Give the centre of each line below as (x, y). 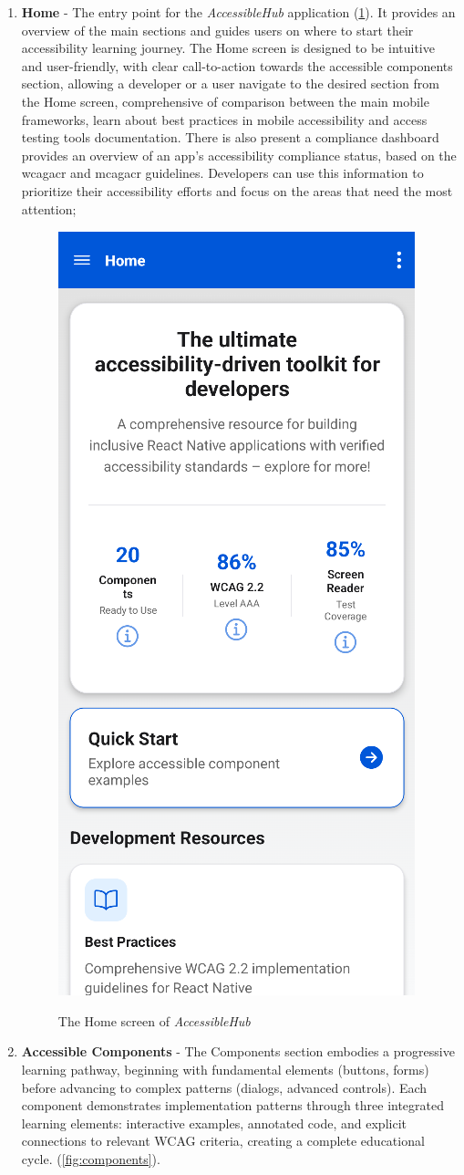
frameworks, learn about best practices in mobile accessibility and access (224, 119)
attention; (49, 208)
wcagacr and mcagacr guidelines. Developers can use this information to (222, 173)
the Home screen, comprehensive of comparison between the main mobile (225, 101)
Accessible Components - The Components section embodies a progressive (238, 1051)
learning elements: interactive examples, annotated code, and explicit (214, 1123)
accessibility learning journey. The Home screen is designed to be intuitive (228, 48)
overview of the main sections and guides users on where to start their (217, 30)
